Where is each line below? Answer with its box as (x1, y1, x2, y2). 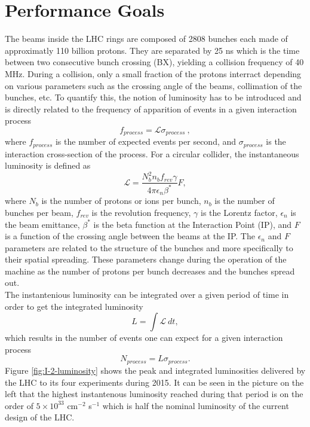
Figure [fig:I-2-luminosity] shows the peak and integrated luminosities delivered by (5, 364, 306, 376)
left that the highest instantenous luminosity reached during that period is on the (5, 388, 303, 400)
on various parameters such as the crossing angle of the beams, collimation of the (5, 79, 302, 91)
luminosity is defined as (5, 159, 91, 172)
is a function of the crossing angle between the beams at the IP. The (5, 230, 255, 242)
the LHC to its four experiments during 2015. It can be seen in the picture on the (5, 376, 304, 388)
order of (5, 399, 33, 411)
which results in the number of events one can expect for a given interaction (5, 331, 283, 344)
